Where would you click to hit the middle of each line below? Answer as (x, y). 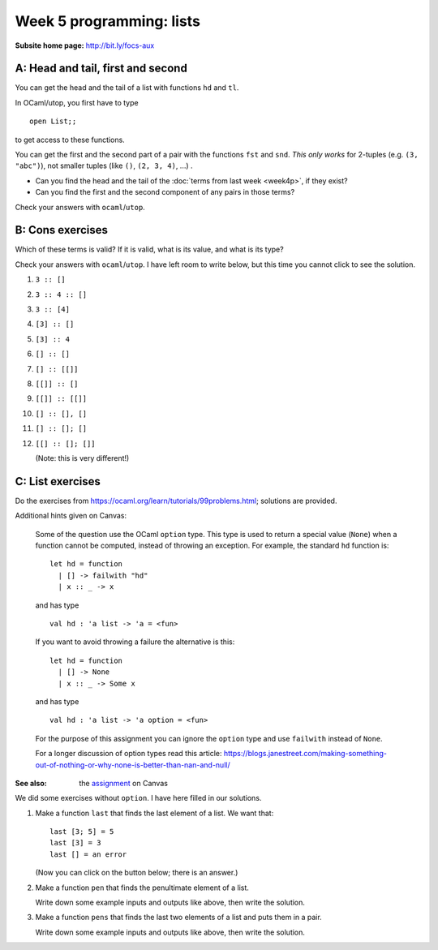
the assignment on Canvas (123, 783)
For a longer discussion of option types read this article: (129, 754)
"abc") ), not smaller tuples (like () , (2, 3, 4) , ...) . (104, 165)
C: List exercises (58, 481)
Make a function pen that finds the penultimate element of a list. (142, 888)
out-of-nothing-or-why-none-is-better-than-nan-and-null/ (133, 765)
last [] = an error (88, 854)
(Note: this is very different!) (82, 458)
